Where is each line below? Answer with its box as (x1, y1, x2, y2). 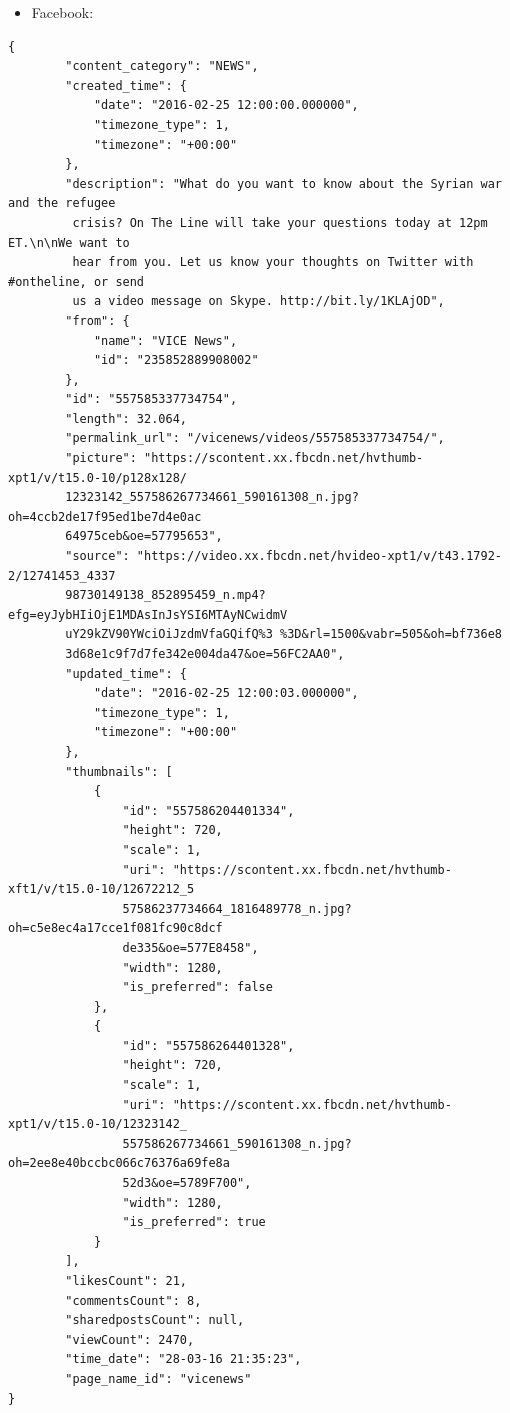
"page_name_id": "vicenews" (65, 1371, 252, 1386)
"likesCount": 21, (65, 1274, 187, 1288)
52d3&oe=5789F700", (122, 1176, 252, 1191)
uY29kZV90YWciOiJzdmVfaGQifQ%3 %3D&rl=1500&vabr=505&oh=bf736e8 (65, 627, 502, 642)
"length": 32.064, (65, 411, 187, 426)
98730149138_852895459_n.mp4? (65, 588, 266, 603)
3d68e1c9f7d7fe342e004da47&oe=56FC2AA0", (65, 647, 345, 661)
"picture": (65, 451, 137, 466)
